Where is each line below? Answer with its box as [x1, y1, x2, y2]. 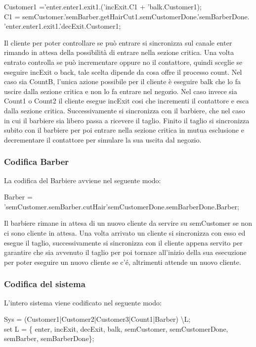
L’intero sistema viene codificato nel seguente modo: [4, 297, 162, 307]
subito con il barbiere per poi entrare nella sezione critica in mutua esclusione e [4, 125, 244, 135]
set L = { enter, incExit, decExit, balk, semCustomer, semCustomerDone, [4, 323, 228, 334]
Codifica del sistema [4, 278, 85, 290]
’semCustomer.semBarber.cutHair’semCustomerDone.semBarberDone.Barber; [4, 201, 239, 211]
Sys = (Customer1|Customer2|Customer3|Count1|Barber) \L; [4, 314, 191, 324]
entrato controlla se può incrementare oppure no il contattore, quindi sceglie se [4, 56, 243, 67]
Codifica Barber [4, 155, 69, 168]
